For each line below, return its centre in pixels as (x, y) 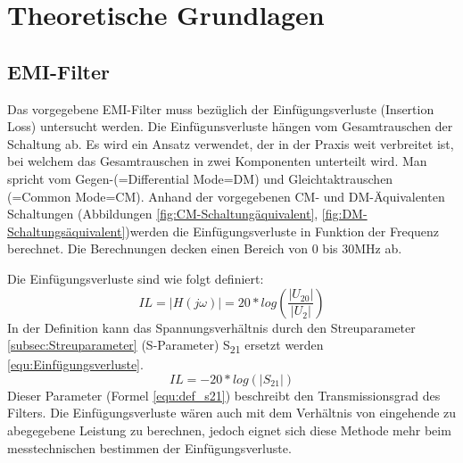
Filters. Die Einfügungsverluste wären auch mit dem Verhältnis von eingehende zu (232, 413)
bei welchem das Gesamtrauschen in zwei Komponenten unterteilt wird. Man (217, 161)
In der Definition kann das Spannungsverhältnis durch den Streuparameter (211, 327)
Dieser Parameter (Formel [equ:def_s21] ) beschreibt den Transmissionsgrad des (224, 395)
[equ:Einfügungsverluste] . (75, 364)
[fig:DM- (344, 214)
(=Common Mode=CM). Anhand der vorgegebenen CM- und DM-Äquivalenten (226, 196)
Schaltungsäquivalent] (66, 231)
